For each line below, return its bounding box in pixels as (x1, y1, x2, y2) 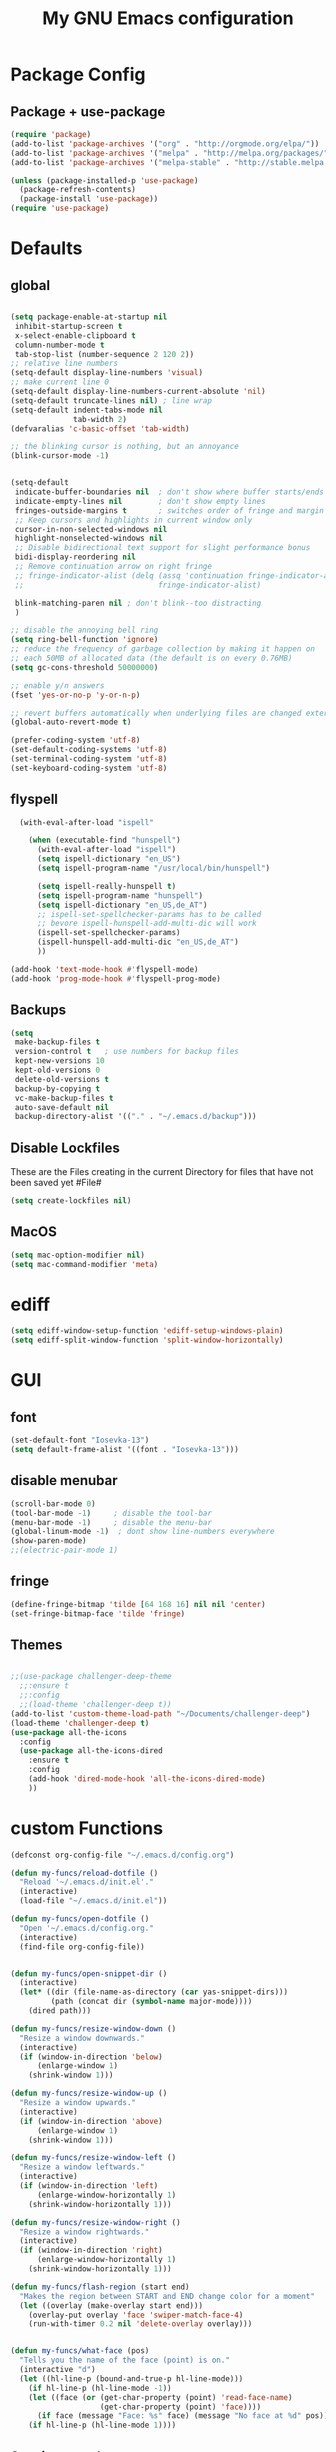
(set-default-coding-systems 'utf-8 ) (10, 745, 168, 755)
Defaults (10, 237, 83, 260)
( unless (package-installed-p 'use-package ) (10, 175, 199, 186)
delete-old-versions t (14, 1074, 110, 1084)
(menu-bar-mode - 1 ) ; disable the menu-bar (10, 1517, 213, 1527)
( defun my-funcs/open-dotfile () (10, 1914, 150, 1924)
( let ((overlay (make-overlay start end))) (19, 2300, 203, 2311)
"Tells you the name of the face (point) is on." (19, 2355, 230, 2366)
